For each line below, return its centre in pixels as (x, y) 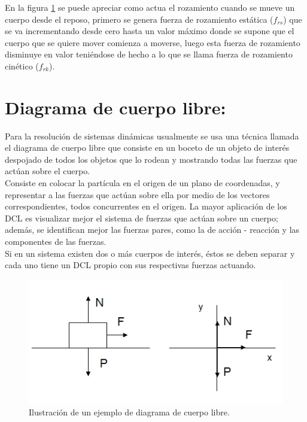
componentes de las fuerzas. (56, 242)
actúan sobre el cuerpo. (48, 171)
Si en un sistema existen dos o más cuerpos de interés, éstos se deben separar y (150, 253)
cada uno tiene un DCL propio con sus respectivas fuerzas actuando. (130, 265)
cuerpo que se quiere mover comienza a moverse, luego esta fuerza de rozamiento (153, 42)
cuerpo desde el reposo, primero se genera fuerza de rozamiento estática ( (139, 19)
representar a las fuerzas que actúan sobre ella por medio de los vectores (137, 194)
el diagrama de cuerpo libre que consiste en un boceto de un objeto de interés (147, 148)
